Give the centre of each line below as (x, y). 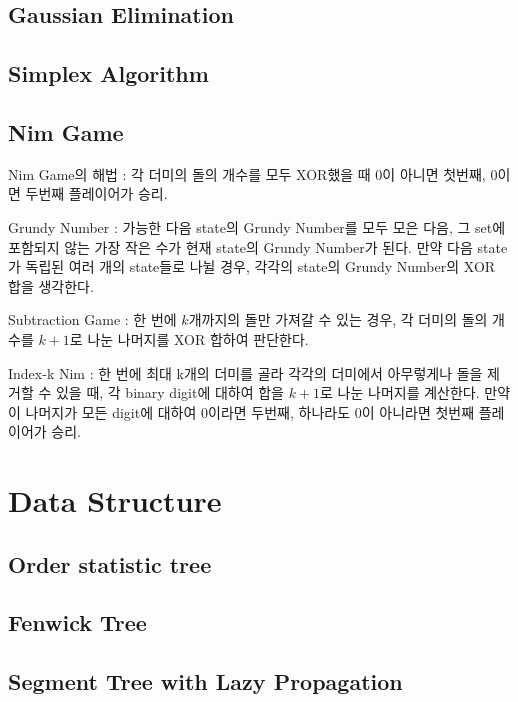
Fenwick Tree (77, 622)
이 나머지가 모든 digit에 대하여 (102, 411)
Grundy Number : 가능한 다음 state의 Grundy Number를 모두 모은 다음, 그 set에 (257, 226)
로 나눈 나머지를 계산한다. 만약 (415, 392)
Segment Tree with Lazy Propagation (205, 681)
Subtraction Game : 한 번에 (92, 319)
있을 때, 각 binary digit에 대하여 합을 (169, 392)
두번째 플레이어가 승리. (96, 193)
